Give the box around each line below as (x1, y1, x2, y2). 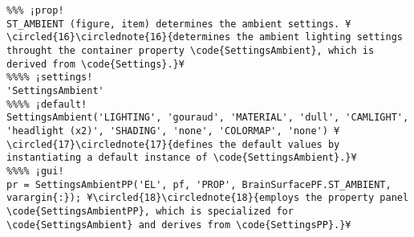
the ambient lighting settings (236, 31, 403, 43)
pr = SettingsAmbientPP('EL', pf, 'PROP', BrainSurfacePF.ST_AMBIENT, (6, 178, 392, 190)
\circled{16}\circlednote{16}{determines (6, 31, 231, 43)
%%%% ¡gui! (6, 165, 64, 177)
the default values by (218, 138, 340, 150)
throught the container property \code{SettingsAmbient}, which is (6, 44, 375, 56)
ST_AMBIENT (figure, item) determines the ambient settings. (6, 18, 340, 30)
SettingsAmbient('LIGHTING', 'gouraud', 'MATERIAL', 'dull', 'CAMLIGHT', (6, 112, 409, 124)
